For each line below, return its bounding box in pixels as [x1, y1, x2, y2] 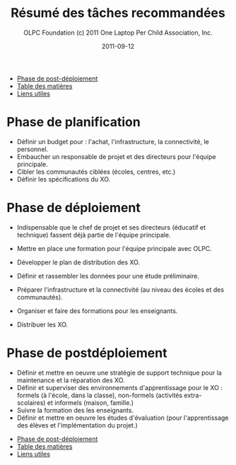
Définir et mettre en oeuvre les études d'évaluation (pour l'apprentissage [16, 413, 229, 422]
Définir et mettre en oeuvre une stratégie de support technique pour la [16, 368, 222, 377]
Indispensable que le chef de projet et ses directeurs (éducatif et [16, 223, 206, 231]
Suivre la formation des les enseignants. [16, 406, 134, 414]
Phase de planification [6, 114, 141, 130]
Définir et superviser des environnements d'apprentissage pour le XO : [16, 383, 223, 392]
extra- [184, 391, 202, 399]
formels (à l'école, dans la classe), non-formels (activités [16, 391, 183, 399]
